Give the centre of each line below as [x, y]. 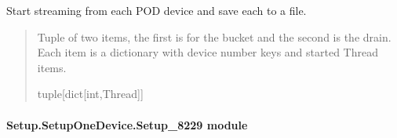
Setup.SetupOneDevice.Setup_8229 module [127, 124]
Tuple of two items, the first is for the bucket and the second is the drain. [214, 36]
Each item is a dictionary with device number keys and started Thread [208, 52]
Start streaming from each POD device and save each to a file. [157, 10]
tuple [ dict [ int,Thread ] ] [90, 94]
